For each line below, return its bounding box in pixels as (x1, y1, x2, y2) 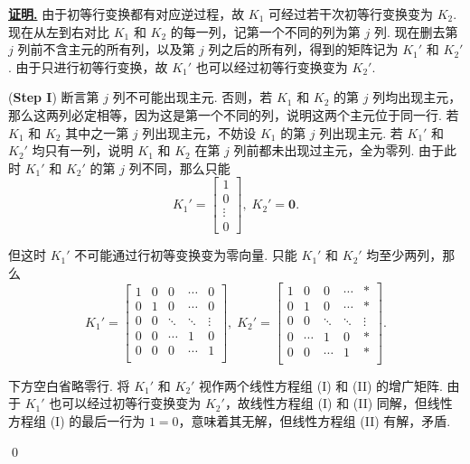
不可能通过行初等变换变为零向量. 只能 (74, 246, 297, 264)
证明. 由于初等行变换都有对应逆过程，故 (8, 5, 245, 23)
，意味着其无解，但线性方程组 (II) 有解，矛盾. (178, 412, 451, 431)
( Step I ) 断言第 (8, 88, 99, 107)
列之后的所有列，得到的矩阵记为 (208, 40, 399, 59)
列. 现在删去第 (373, 22, 458, 41)
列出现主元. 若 (319, 123, 403, 142)
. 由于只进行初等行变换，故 (8, 57, 168, 76)
